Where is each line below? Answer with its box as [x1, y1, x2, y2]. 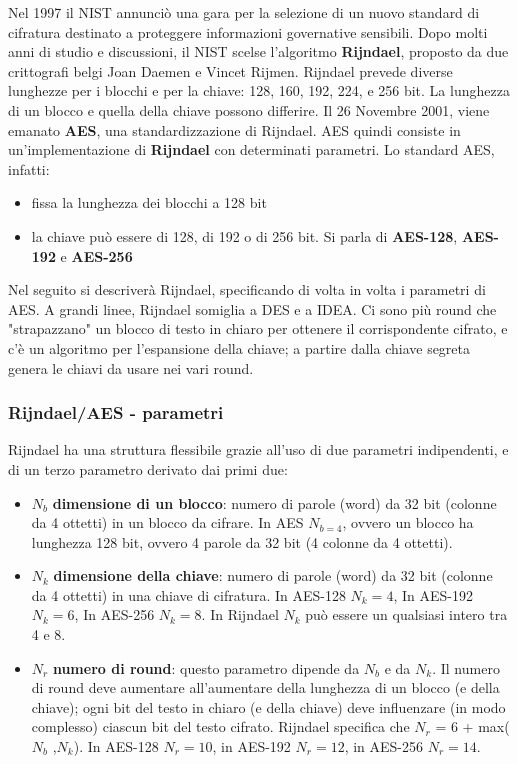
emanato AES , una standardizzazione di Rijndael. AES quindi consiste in [8, 119, 461, 140]
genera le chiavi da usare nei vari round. [8, 357, 254, 378]
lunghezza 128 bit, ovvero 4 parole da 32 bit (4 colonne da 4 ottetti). [31, 531, 453, 552]
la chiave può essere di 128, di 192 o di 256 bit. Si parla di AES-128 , [31, 225, 458, 246]
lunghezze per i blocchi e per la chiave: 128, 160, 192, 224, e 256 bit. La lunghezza [8, 80, 510, 101]
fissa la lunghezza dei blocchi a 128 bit [31, 192, 267, 213]
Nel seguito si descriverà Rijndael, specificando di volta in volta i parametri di [8, 279, 486, 300]
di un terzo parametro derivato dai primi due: [8, 458, 288, 479]
